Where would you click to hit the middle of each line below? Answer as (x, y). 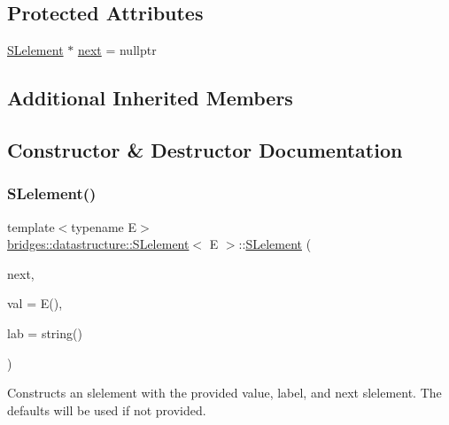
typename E (104, 226)
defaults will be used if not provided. (107, 410)
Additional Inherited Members (150, 98)
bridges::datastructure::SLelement (98, 244)
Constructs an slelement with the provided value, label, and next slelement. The (224, 393)
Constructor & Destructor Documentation (205, 149)
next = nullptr (117, 50)
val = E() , (35, 303)
